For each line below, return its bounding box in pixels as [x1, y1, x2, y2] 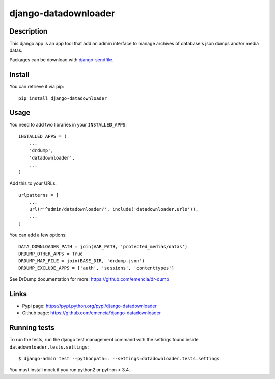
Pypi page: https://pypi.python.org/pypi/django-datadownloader [22, 303, 157, 309]
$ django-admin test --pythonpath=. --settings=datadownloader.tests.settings [18, 356, 220, 362]
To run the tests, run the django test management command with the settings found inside [9, 337, 199, 343]
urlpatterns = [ [18, 192, 59, 198]
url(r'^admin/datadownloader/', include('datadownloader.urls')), [29, 206, 199, 212]
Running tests [9, 323, 55, 332]
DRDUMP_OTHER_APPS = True [18, 250, 84, 257]
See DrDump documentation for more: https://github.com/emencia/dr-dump [9, 276, 169, 282]
